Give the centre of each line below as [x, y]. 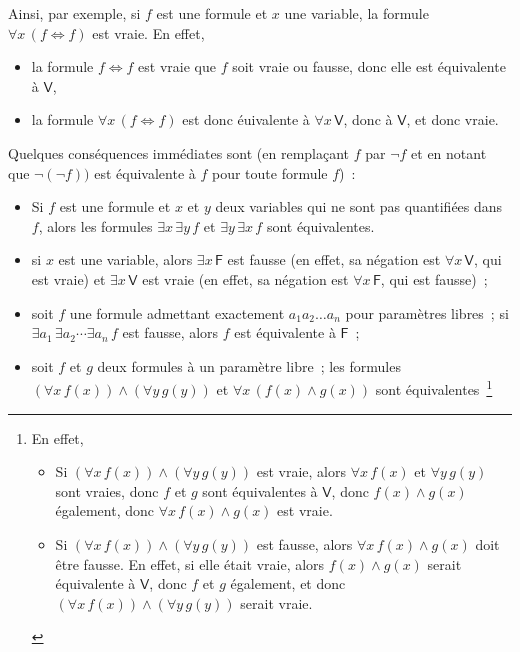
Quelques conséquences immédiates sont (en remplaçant [179, 152]
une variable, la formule [356, 13]
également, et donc [288, 583]
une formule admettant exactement [177, 312]
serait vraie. [276, 602]
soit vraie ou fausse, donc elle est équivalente [369, 66]
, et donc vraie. [452, 119]
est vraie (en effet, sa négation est [245, 278]
